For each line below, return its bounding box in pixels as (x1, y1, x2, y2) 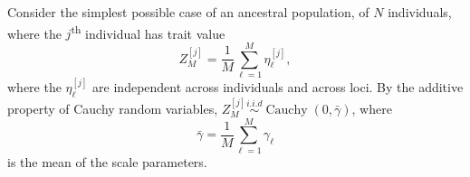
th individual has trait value (71, 21, 225, 42)
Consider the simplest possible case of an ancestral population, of (7, 3, 369, 21)
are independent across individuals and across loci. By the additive (92, 78, 464, 97)
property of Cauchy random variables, (7, 99, 218, 118)
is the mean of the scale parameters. (7, 152, 207, 171)
